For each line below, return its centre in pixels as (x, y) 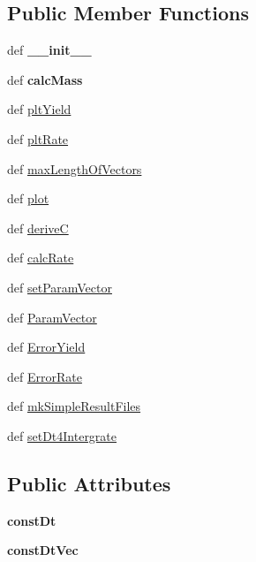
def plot (28, 198)
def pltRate (38, 138)
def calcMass (45, 79)
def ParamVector (52, 317)
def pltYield (39, 109)
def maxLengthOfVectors (75, 168)
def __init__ (49, 50)
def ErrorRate (45, 376)
